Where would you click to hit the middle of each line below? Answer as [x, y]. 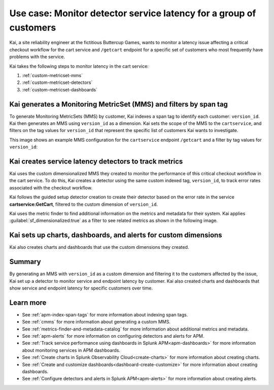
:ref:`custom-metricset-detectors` [57, 83]
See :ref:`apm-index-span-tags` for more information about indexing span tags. [105, 314]
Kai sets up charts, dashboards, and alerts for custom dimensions [116, 235]
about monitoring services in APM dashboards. [71, 350]
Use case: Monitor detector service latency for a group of [133, 13]
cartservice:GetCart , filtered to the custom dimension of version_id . [84, 204]
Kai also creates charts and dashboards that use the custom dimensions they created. [99, 247]
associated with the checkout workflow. [51, 187]
